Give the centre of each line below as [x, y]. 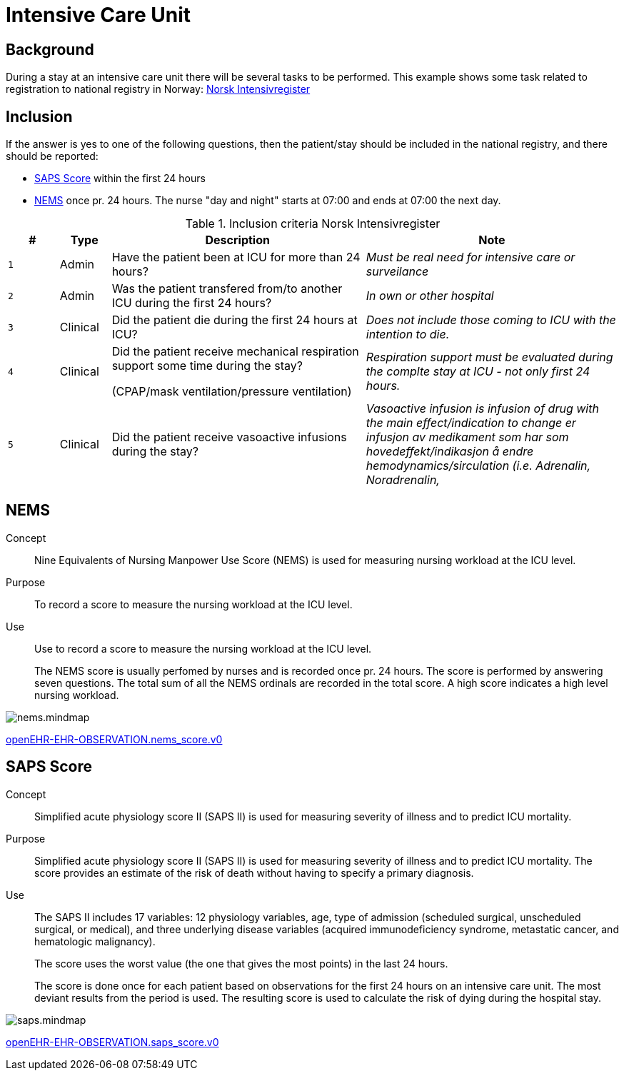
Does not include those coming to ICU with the [491, 320]
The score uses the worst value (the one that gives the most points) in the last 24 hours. [241, 963]
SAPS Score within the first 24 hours [120, 179]
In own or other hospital [430, 296]
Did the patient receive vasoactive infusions [229, 437]
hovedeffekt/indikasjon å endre [450, 452]
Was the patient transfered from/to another [227, 289]
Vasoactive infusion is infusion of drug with [482, 409]
